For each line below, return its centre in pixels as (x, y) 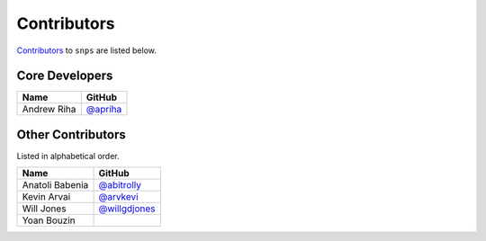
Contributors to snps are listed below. (87, 50)
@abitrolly (120, 185)
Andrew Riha (49, 110)
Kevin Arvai (46, 197)
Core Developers (65, 76)
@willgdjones (127, 209)
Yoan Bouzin (49, 220)
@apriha (104, 110)
